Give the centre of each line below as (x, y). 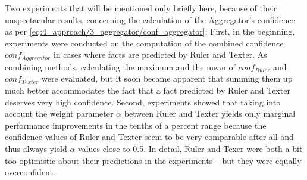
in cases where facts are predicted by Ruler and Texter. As (160, 55)
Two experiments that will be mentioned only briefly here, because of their (141, 8)
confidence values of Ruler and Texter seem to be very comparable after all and (149, 137)
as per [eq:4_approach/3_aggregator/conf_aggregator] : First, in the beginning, (150, 31)
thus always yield (36, 148)
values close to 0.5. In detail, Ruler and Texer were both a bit (190, 148)
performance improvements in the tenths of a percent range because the (136, 125)
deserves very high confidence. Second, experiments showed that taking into (143, 102)
